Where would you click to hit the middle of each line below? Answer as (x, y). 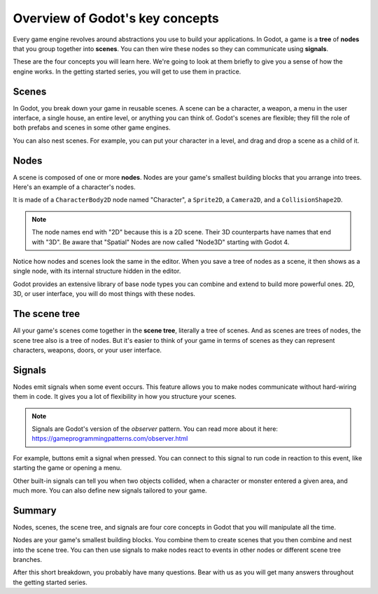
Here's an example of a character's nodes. (74, 187)
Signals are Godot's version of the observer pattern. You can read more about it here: (155, 429)
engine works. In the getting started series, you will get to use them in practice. (127, 71)
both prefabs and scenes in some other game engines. (92, 128)
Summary (35, 510)
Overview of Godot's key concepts (116, 18)
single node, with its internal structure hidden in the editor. (97, 271)
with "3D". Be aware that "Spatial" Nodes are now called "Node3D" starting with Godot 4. (161, 242)
